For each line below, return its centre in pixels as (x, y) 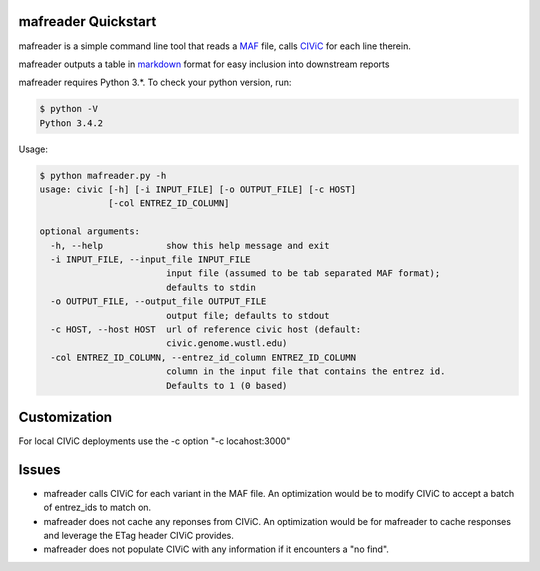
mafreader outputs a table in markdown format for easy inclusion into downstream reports (204, 64)
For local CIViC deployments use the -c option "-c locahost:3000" (154, 441)
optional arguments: (89, 231)
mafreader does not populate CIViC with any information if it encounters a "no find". (216, 549)
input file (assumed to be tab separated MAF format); (303, 273)
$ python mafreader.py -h (103, 175)
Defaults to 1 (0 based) (226, 385)
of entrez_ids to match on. (97, 507)
